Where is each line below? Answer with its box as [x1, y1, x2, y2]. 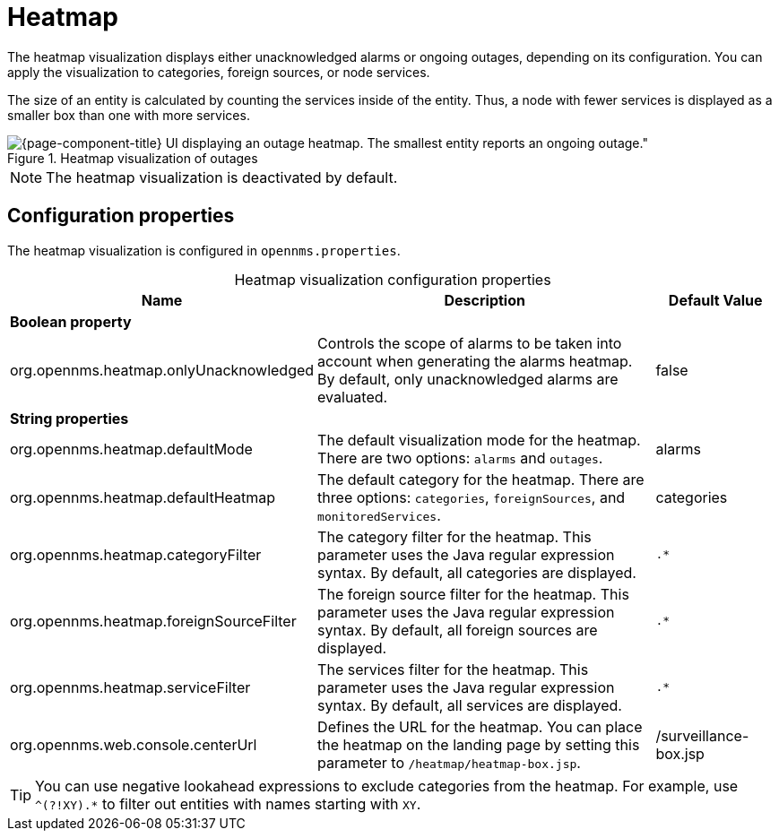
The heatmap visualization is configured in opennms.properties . [7, 242, 401, 258]
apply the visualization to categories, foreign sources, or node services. [7, 64, 430, 80]
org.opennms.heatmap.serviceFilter [10, 678, 251, 696]
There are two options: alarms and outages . [317, 448, 603, 467]
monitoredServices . [317, 505, 441, 524]
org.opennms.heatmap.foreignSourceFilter [10, 611, 297, 630]
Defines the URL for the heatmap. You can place [317, 717, 643, 736]
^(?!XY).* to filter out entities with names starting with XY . [35, 794, 421, 813]
